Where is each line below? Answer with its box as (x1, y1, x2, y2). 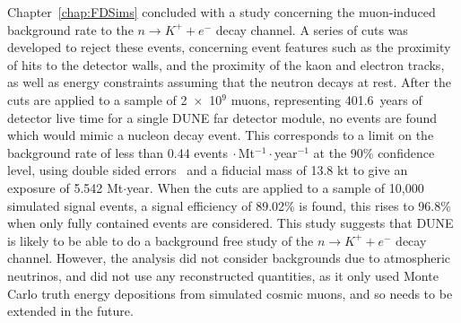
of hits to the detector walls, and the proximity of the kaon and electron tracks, (7, 55, 445, 74)
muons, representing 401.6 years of (230, 90, 422, 109)
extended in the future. (7, 301, 134, 320)
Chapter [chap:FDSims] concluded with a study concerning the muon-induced (7, 3, 436, 21)
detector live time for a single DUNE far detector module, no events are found (7, 108, 438, 127)
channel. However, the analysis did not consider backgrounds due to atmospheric (7, 249, 451, 267)
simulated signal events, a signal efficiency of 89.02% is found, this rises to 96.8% (7, 196, 451, 214)
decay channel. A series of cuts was (215, 20, 408, 39)
